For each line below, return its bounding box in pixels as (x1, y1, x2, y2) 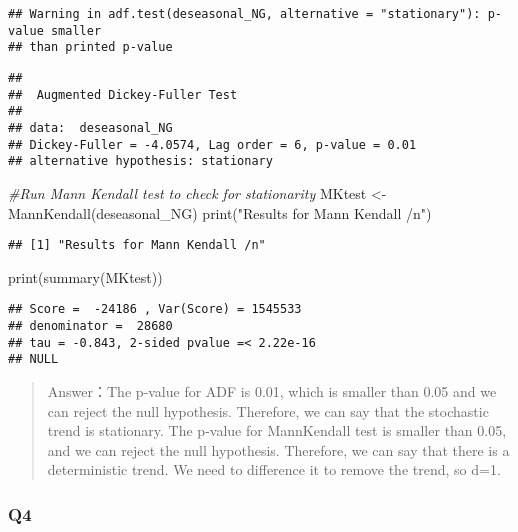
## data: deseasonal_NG (8, 120, 173, 135)
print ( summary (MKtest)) (8, 266, 163, 287)
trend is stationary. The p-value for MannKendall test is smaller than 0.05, (47, 420, 507, 441)
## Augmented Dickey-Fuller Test (8, 87, 238, 102)
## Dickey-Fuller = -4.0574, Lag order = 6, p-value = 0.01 (8, 137, 417, 152)
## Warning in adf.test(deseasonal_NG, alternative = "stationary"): (8, 7, 481, 21)
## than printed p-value (8, 40, 173, 55)
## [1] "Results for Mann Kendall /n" (8, 238, 266, 253)
